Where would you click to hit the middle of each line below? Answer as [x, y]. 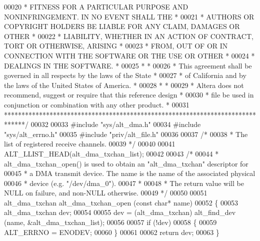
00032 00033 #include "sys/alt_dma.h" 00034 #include [116, 124]
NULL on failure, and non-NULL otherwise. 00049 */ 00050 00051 [106, 193]
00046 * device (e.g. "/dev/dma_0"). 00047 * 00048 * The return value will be [124, 183]
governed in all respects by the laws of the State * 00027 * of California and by [125, 75]
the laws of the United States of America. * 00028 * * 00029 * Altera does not [124, 85]
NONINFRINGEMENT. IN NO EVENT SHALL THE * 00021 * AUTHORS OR [129, 16]
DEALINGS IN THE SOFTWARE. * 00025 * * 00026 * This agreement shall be [128, 65]
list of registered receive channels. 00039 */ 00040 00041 [90, 144]
